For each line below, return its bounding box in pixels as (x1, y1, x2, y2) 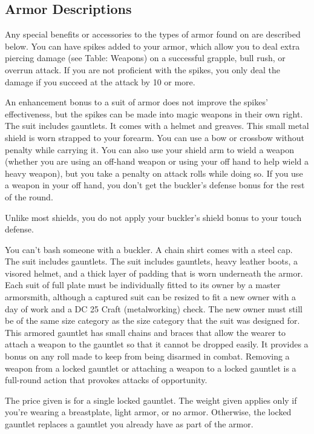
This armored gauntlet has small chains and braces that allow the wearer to (5, 326, 286, 338)
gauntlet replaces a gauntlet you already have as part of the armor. (5, 418, 253, 430)
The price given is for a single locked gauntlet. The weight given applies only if (5, 393, 297, 406)
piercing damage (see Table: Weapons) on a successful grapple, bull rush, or (5, 51, 286, 64)
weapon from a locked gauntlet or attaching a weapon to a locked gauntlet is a (5, 361, 296, 374)
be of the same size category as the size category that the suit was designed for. (5, 314, 300, 327)
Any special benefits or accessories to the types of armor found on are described (5, 28, 301, 41)
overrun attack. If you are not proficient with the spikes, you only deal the (5, 63, 280, 76)
